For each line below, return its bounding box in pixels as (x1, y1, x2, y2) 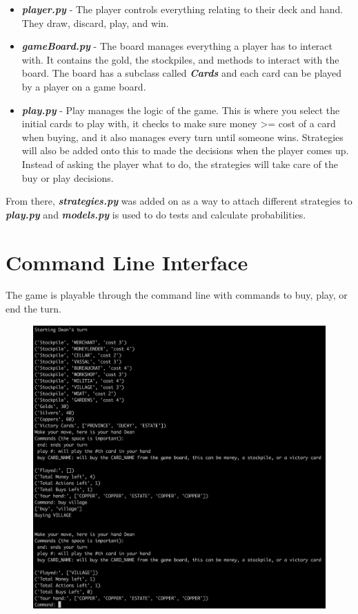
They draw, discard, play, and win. (21, 15, 169, 30)
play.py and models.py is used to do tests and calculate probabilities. (6, 207, 306, 221)
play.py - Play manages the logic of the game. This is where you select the (21, 102, 340, 117)
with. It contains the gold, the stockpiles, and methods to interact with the (21, 52, 339, 66)
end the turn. (6, 301, 61, 316)
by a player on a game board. (21, 79, 146, 93)
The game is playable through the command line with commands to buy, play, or (6, 288, 348, 302)
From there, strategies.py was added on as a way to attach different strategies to (6, 194, 352, 208)
